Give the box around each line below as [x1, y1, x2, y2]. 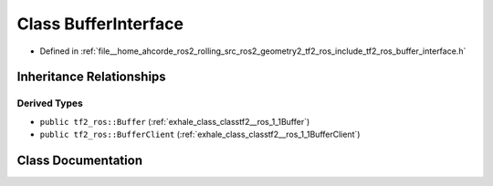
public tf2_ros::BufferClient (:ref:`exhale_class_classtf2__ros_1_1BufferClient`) [39, 129, 361, 140]
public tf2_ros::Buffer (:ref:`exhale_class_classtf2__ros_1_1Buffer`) [39, 116, 310, 127]
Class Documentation [16, 152, 143, 168]
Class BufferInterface [16, 14, 184, 34]
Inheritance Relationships [16, 69, 166, 85]
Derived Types [16, 97, 84, 109]
